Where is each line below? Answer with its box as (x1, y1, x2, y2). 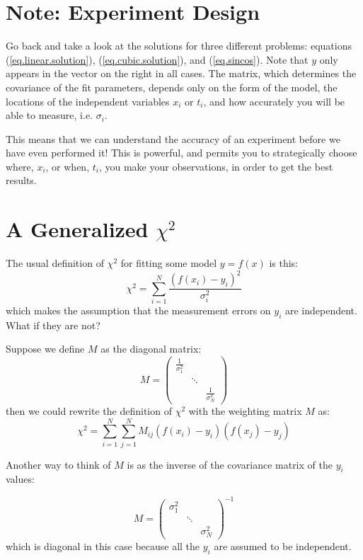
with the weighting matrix (188, 403, 302, 418)
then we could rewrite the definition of (6, 403, 172, 418)
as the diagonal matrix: (100, 341, 202, 356)
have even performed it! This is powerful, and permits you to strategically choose (6, 145, 357, 160)
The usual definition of (6, 256, 104, 270)
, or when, (45, 159, 90, 173)
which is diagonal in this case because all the (6, 539, 200, 554)
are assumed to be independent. (214, 539, 352, 554)
